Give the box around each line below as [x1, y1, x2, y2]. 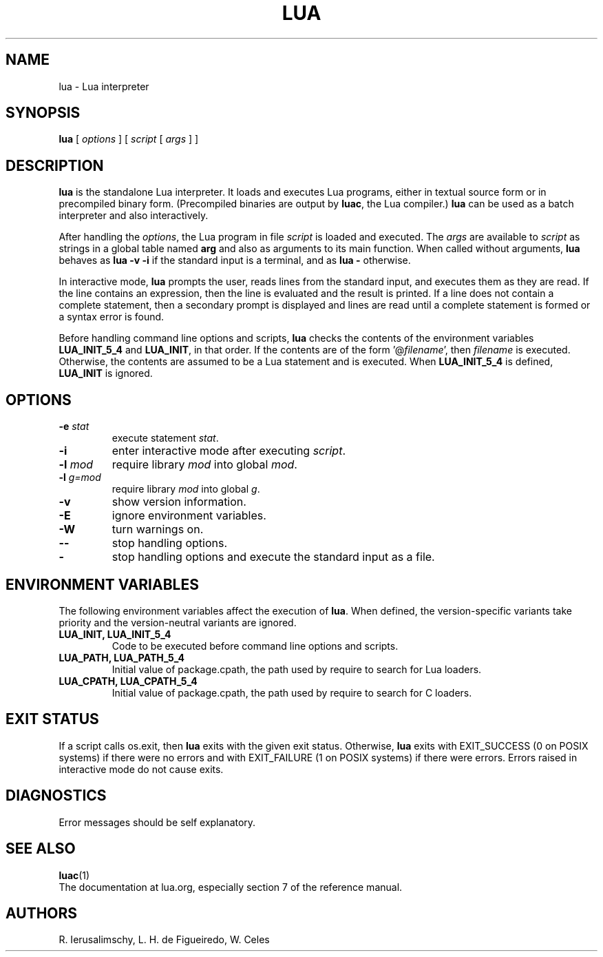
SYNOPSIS [6, 104, 81, 122]
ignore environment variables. [112, 508, 266, 523]
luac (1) [59, 869, 90, 881]
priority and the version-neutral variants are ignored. [59, 616, 297, 628]
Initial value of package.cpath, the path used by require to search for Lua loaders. [112, 663, 482, 675]
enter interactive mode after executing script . [112, 444, 346, 458]
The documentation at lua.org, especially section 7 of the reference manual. [59, 881, 403, 893]
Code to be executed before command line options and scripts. [112, 639, 399, 652]
